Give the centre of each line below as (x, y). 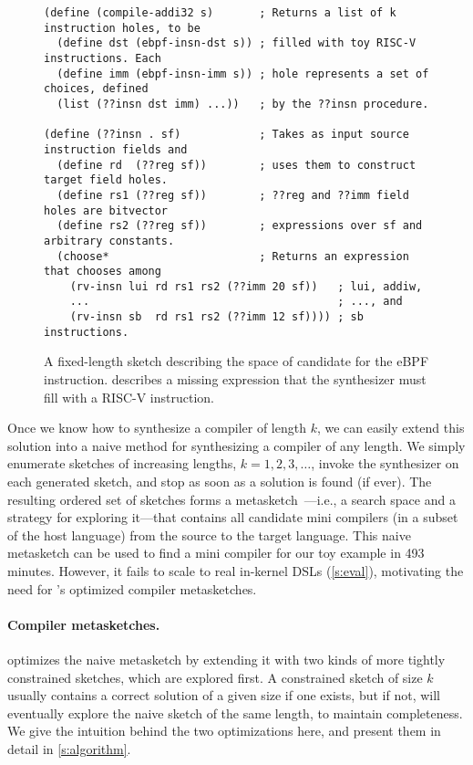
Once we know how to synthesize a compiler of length (157, 428)
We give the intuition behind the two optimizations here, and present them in (224, 731)
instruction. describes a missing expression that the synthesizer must (235, 379)
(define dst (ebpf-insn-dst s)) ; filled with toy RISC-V (236, 43)
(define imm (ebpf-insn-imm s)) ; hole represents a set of (243, 73)
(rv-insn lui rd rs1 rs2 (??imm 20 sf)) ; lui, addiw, (246, 286)
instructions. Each (103, 58)
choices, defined (96, 89)
